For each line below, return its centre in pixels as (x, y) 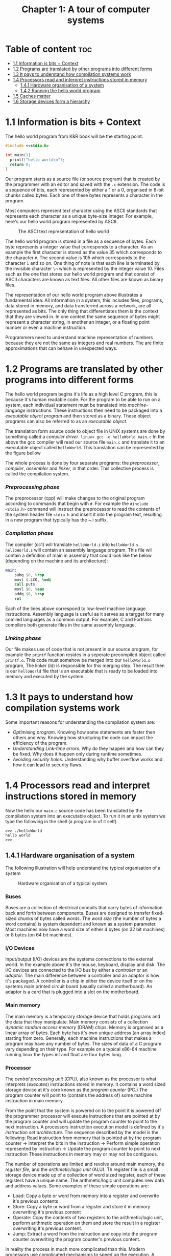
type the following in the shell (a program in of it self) (61, 822)
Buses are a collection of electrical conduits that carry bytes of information (84, 908)
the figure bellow (23, 453)
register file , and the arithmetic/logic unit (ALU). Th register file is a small (82, 1169)
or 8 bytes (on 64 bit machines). (39, 935)
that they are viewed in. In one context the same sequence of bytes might (83, 317)
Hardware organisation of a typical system (63, 883)
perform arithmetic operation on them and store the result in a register (87, 1223)
